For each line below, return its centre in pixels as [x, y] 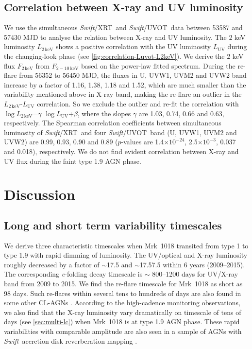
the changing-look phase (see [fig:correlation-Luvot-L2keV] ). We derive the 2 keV [124, 56]
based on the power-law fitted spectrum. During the [158, 65]
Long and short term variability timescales [113, 225]
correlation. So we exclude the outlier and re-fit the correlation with [138, 103]
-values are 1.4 [143, 142]
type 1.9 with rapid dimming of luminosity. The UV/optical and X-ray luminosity [126, 255]
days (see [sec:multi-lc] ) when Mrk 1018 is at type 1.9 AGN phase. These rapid [122, 322]
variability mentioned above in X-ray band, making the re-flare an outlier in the [123, 94]
